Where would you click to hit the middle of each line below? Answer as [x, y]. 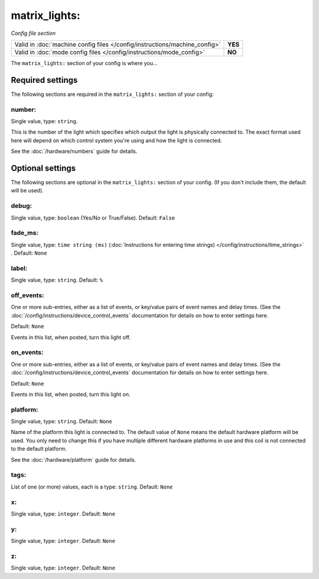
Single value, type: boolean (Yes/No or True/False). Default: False [93, 218]
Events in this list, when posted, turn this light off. [71, 337]
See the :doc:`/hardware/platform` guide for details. [74, 459]
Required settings [44, 80]
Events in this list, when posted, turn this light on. [71, 394]
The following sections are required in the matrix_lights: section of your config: [112, 94]
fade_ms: [25, 233]
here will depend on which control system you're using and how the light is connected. [116, 140]
